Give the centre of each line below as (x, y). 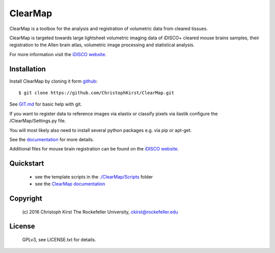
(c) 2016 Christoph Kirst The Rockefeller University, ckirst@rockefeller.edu (100, 212)
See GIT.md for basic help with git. (46, 104)
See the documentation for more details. (52, 139)
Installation (28, 69)
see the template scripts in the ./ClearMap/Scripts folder (94, 176)
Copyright (26, 198)
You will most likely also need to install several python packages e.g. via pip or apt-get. (101, 130)
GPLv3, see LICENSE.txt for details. (59, 239)
